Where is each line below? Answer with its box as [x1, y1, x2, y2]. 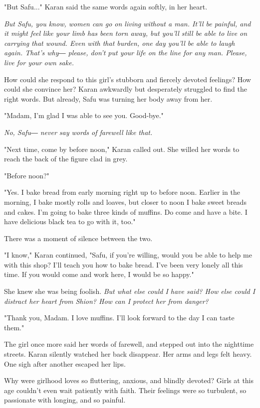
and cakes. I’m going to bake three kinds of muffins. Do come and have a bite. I [4, 206, 248, 217]
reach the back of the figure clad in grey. [4, 153, 128, 164]
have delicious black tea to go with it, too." [4, 216, 136, 227]
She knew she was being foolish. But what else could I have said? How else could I [4, 286, 256, 296]
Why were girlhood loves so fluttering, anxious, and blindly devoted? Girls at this [4, 375, 254, 386]
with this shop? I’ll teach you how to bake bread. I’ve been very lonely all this [4, 259, 243, 270]
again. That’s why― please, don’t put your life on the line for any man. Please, [4, 47, 247, 58]
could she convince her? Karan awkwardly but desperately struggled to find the [4, 84, 247, 94]
